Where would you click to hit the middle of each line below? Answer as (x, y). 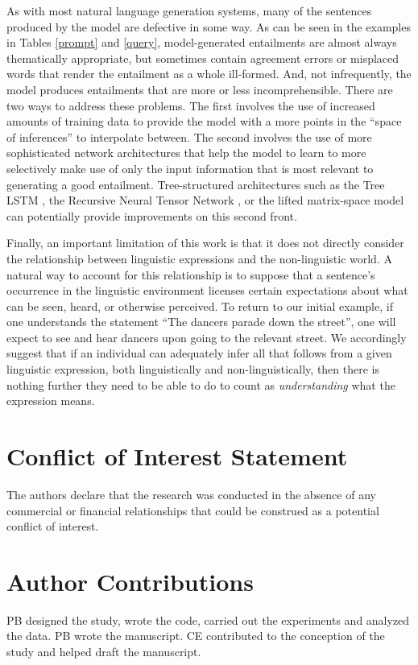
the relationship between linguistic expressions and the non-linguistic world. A (199, 258)
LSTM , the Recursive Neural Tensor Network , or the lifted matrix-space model (205, 200)
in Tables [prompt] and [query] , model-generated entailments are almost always (202, 42)
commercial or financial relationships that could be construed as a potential (193, 510)
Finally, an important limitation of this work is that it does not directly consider (205, 243)
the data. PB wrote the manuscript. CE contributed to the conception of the (196, 636)
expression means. (51, 401)
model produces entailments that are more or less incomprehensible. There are (200, 89)
